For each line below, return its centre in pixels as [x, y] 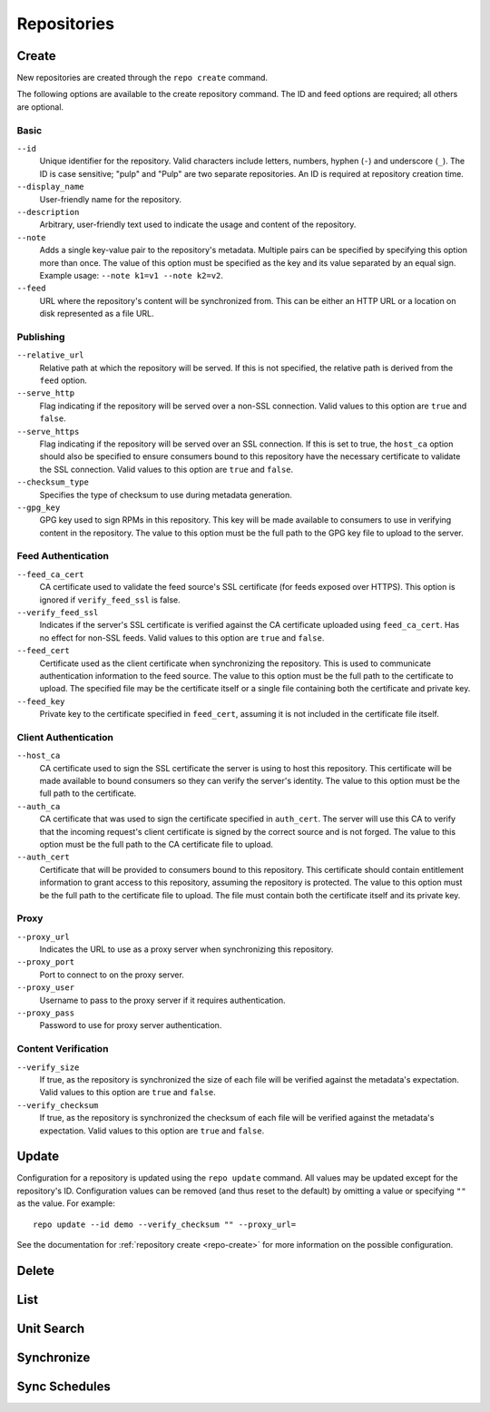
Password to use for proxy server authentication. [131, 1025]
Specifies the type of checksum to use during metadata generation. [166, 495]
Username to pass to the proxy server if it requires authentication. [162, 1000]
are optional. [40, 107]
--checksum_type [53, 482]
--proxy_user [46, 988]
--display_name [51, 187]
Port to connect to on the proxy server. [112, 975]
